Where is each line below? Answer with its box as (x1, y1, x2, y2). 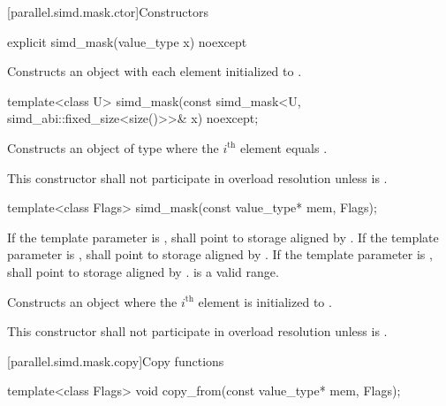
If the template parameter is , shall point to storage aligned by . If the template (7, 227, 439, 246)
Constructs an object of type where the (7, 138, 219, 157)
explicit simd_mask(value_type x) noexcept (7, 32, 247, 50)
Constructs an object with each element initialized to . (7, 62, 302, 80)
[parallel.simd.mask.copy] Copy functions (7, 351, 224, 370)
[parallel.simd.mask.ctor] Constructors (7, 3, 208, 20)
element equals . (240, 138, 328, 157)
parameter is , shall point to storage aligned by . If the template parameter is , (7, 245, 433, 264)
